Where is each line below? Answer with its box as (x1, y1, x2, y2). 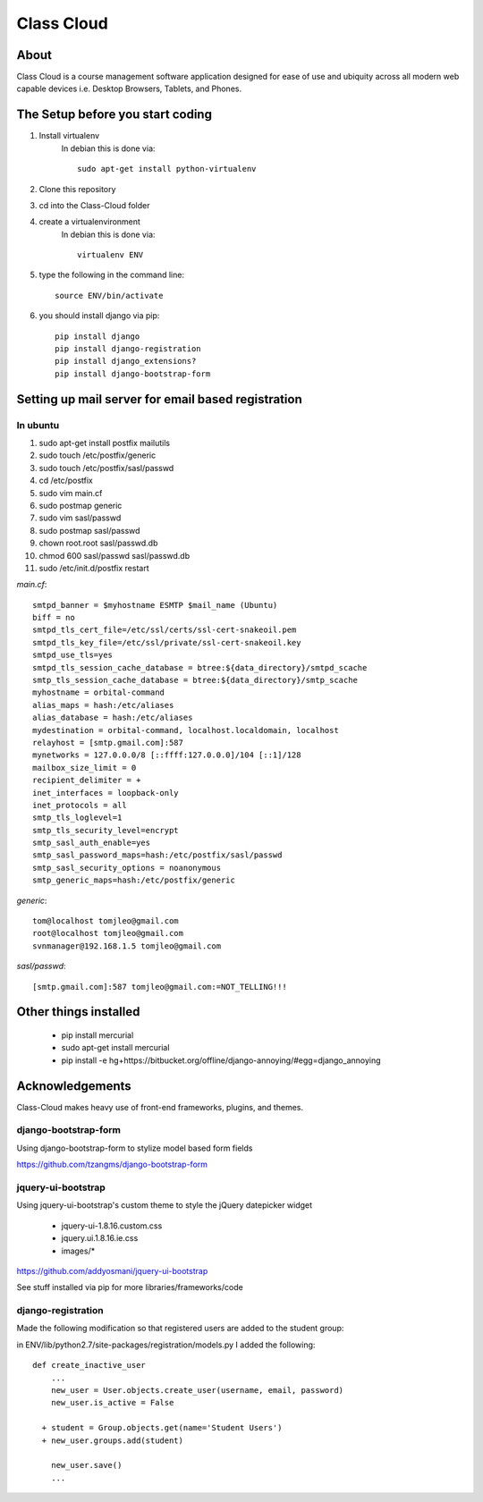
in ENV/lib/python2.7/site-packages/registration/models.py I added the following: (16, 1339, 316, 1350)
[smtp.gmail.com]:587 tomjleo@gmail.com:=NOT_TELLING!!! (32, 982, 288, 991)
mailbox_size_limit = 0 (32, 763, 137, 772)
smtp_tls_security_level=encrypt (32, 825, 179, 835)
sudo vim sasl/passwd (38, 512, 122, 523)
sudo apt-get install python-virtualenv (77, 164, 257, 174)
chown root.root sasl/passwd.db (38, 537, 158, 549)
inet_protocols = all (32, 800, 127, 810)
